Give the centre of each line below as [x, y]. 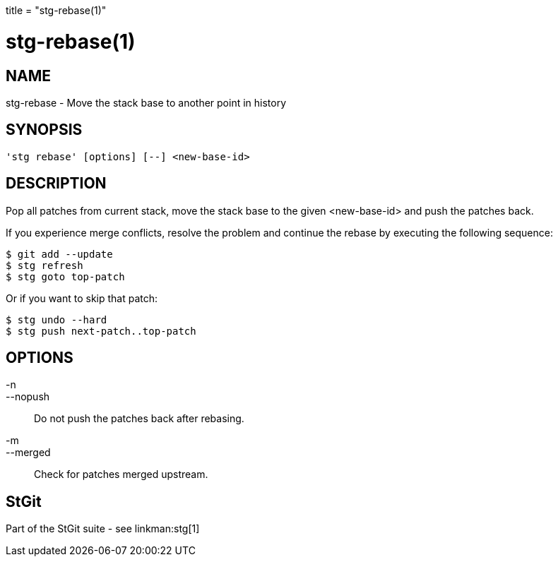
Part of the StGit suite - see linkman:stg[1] [103, 529]
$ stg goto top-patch [65, 276]
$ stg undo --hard [57, 319]
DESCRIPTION [56, 184]
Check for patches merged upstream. [121, 474]
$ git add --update [59, 254]
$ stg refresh [44, 265]
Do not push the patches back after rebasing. [139, 419]
